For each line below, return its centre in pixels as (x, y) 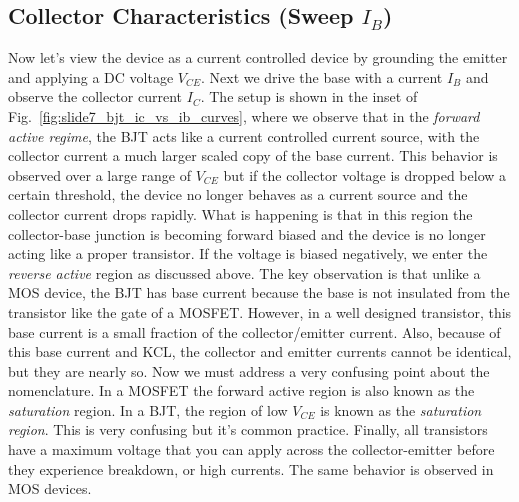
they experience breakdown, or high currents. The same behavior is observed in (251, 468)
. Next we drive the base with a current (321, 76)
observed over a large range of (99, 174)
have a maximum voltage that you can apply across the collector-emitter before (251, 449)
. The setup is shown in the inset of (309, 96)
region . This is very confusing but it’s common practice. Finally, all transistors (248, 429)
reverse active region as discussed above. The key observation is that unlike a (244, 272)
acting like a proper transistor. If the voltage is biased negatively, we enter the (248, 253)
